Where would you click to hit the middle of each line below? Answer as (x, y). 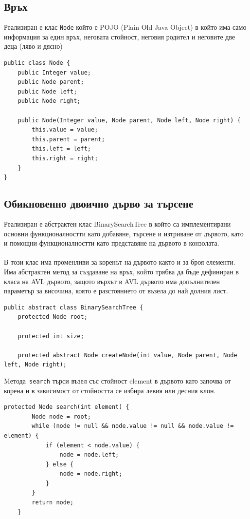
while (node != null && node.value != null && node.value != (133, 426)
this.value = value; (65, 130)
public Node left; (47, 91)
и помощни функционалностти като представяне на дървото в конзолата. (112, 243)
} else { (60, 464)
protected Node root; (53, 317)
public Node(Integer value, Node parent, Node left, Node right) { (129, 120)
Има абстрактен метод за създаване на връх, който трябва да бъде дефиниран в (121, 271)
